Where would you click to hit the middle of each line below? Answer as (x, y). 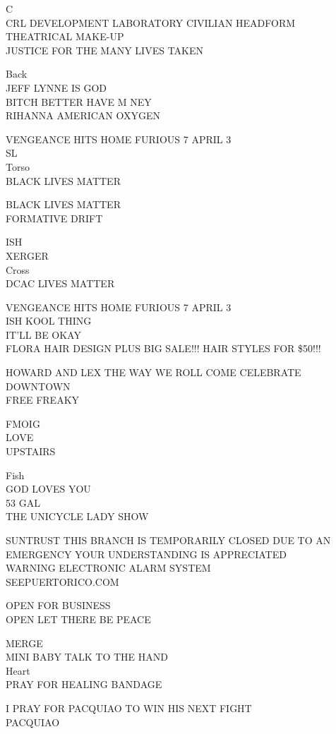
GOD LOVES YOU (48, 489)
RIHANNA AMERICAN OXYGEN (83, 115)
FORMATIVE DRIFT (54, 218)
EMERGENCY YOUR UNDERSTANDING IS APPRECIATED (146, 554)
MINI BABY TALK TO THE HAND (87, 657)
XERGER (27, 255)
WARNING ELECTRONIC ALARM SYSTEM (108, 568)
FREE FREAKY (43, 400)
